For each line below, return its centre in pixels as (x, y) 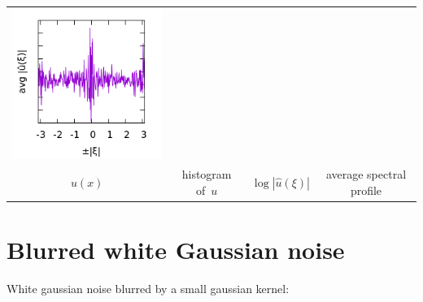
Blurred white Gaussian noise (176, 249)
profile (366, 190)
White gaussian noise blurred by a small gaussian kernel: (148, 288)
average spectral (366, 174)
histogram (207, 174)
